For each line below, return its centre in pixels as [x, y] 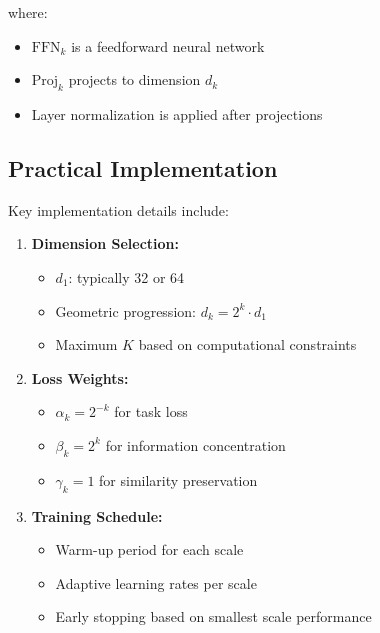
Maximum [86, 344]
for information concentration [195, 444]
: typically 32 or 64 [126, 276]
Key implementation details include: [118, 209]
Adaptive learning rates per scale [156, 582]
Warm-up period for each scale [149, 549]
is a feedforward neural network [168, 45]
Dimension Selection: [105, 243]
